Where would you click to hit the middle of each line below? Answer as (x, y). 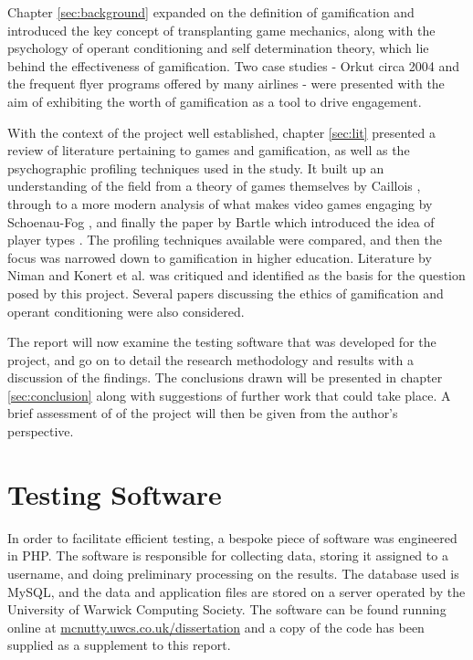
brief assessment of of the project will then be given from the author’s (203, 413)
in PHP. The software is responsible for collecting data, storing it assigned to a (228, 555)
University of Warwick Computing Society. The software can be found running (227, 609)
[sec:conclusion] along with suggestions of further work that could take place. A (229, 395)
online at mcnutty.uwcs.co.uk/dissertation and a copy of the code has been (216, 627)
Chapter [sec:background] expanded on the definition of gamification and (211, 12)
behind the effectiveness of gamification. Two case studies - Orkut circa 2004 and (234, 65)
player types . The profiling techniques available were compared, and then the (225, 240)
